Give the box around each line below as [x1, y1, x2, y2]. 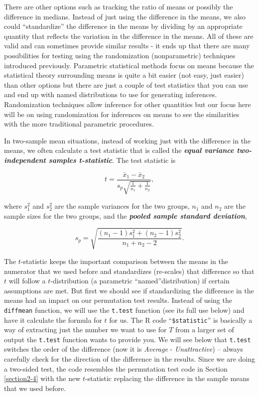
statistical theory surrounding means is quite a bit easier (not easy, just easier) [4, 70, 244, 80]
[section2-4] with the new [4, 373, 81, 384]
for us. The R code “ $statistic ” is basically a [109, 314, 253, 325]
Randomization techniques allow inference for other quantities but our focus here [4, 99, 251, 109]
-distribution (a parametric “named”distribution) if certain [50, 275, 230, 286]
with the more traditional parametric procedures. [4, 119, 154, 129]
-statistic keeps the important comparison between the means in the [20, 256, 228, 266]
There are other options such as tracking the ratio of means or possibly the [4, 1, 233, 11]
